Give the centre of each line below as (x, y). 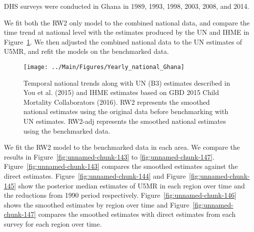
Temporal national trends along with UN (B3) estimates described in (127, 82)
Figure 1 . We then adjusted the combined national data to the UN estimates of (123, 41)
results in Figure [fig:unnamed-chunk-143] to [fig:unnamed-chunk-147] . (109, 156)
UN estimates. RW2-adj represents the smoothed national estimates (125, 121)
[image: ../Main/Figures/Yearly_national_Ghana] (104, 67)
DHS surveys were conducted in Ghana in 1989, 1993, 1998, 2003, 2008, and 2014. (127, 6)
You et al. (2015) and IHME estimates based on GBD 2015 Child (121, 92)
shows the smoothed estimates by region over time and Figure (97, 204)
